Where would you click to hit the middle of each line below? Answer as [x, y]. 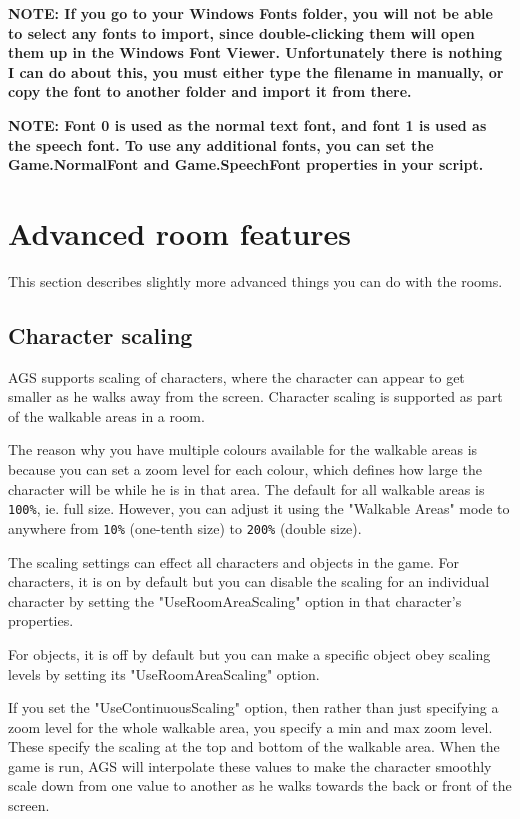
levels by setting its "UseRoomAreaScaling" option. [164, 673]
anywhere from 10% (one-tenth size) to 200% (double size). [185, 527]
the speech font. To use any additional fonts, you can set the [221, 144]
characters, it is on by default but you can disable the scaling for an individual [249, 581]
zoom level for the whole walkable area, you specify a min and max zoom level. [250, 726]
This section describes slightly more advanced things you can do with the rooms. [255, 280]
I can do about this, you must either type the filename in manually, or [256, 71]
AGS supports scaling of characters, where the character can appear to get [236, 376]
